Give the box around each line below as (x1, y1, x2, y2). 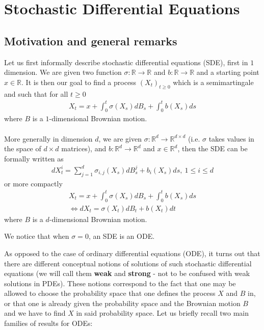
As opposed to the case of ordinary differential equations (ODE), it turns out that (4, 248, 260, 258)
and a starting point (196, 67, 259, 77)
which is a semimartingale (173, 76, 254, 87)
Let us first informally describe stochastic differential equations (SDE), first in (4, 57, 248, 67)
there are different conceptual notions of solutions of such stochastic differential (4, 258, 252, 268)
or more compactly (4, 178, 63, 188)
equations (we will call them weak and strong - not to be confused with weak (4, 268, 250, 279)
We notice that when (4, 231, 69, 241)
